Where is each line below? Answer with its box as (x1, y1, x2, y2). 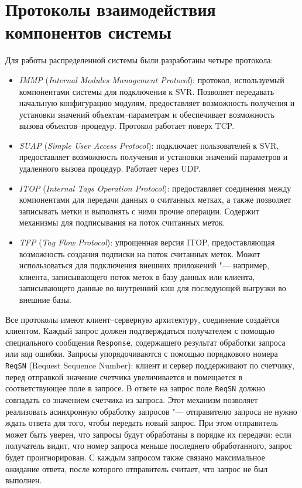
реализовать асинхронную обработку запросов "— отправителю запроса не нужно (5, 405, 297, 417)
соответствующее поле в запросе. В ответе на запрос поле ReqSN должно (5, 382, 266, 394)
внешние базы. (19, 294, 71, 305)
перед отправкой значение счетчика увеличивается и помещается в (5, 370, 243, 383)
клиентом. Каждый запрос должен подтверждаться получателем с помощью (5, 325, 275, 337)
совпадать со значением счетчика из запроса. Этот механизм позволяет (5, 393, 258, 405)
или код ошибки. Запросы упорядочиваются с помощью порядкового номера (5, 347, 278, 360)
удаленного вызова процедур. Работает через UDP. (19, 162, 201, 175)
